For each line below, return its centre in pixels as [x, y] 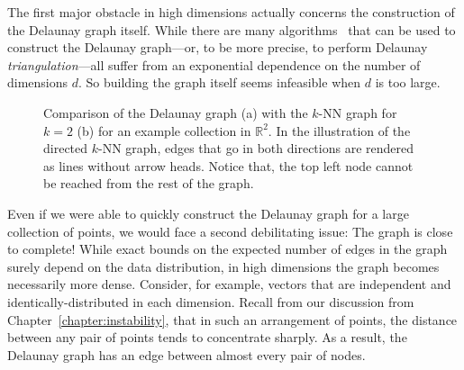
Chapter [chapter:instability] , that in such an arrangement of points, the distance [232, 319]
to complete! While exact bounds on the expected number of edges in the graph [227, 249]
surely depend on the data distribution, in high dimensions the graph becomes [223, 266]
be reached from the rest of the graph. [149, 183]
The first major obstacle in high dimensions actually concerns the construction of [231, 12]
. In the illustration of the [339, 130]
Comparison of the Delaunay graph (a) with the [176, 112]
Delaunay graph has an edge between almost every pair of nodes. [187, 354]
